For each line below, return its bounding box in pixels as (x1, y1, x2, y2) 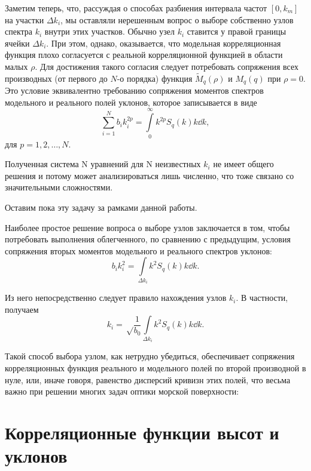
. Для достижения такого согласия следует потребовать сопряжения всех (35, 60, 298, 72)
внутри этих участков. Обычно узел (44, 25, 175, 38)
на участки (5, 13, 44, 26)
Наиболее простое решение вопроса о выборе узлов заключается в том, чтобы (5, 221, 290, 233)
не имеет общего (213, 158, 274, 170)
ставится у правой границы (187, 25, 286, 38)
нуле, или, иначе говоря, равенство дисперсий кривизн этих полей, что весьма (5, 373, 291, 386)
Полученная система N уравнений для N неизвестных (5, 158, 201, 170)
